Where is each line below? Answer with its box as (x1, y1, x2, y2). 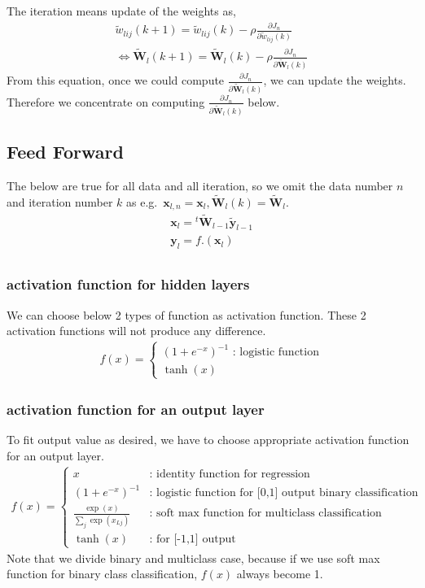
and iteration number (7, 193, 113, 210)
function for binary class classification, (7, 565, 198, 582)
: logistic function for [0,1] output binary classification (149, 487, 418, 499)
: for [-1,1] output (149, 533, 236, 545)
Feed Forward (7, 139, 124, 164)
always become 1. (236, 565, 323, 582)
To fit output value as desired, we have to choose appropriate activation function (7, 431, 410, 448)
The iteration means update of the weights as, (7, 2, 236, 19)
